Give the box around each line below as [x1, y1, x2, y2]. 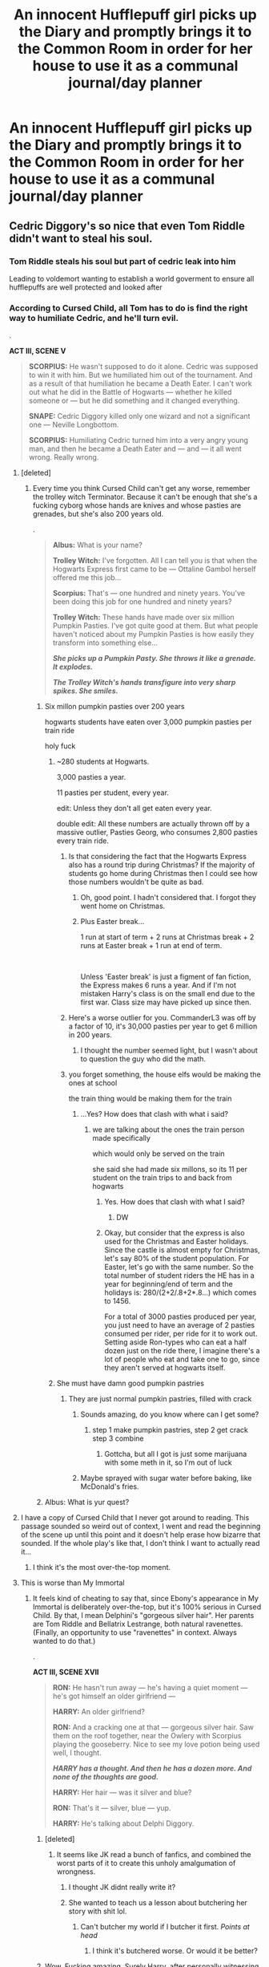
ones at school [68, 1078, 118, 1088]
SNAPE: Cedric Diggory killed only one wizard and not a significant [28, 412, 251, 421]
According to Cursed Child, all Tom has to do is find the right [9, 302, 248, 314]
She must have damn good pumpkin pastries [56, 1378, 205, 1389]
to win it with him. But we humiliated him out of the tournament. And [28, 371, 253, 380]
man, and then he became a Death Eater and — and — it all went [28, 444, 243, 454]
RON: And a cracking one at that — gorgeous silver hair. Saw [52, 1722, 255, 1732]
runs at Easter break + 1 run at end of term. [80, 941, 223, 951]
